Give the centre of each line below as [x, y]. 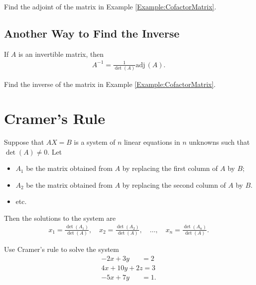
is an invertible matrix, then [61, 54]
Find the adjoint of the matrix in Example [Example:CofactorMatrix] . [110, 6]
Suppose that [24, 142]
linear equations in [152, 142]
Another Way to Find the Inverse [92, 33]
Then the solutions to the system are [60, 218]
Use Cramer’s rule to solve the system [62, 249]
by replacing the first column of [170, 168]
